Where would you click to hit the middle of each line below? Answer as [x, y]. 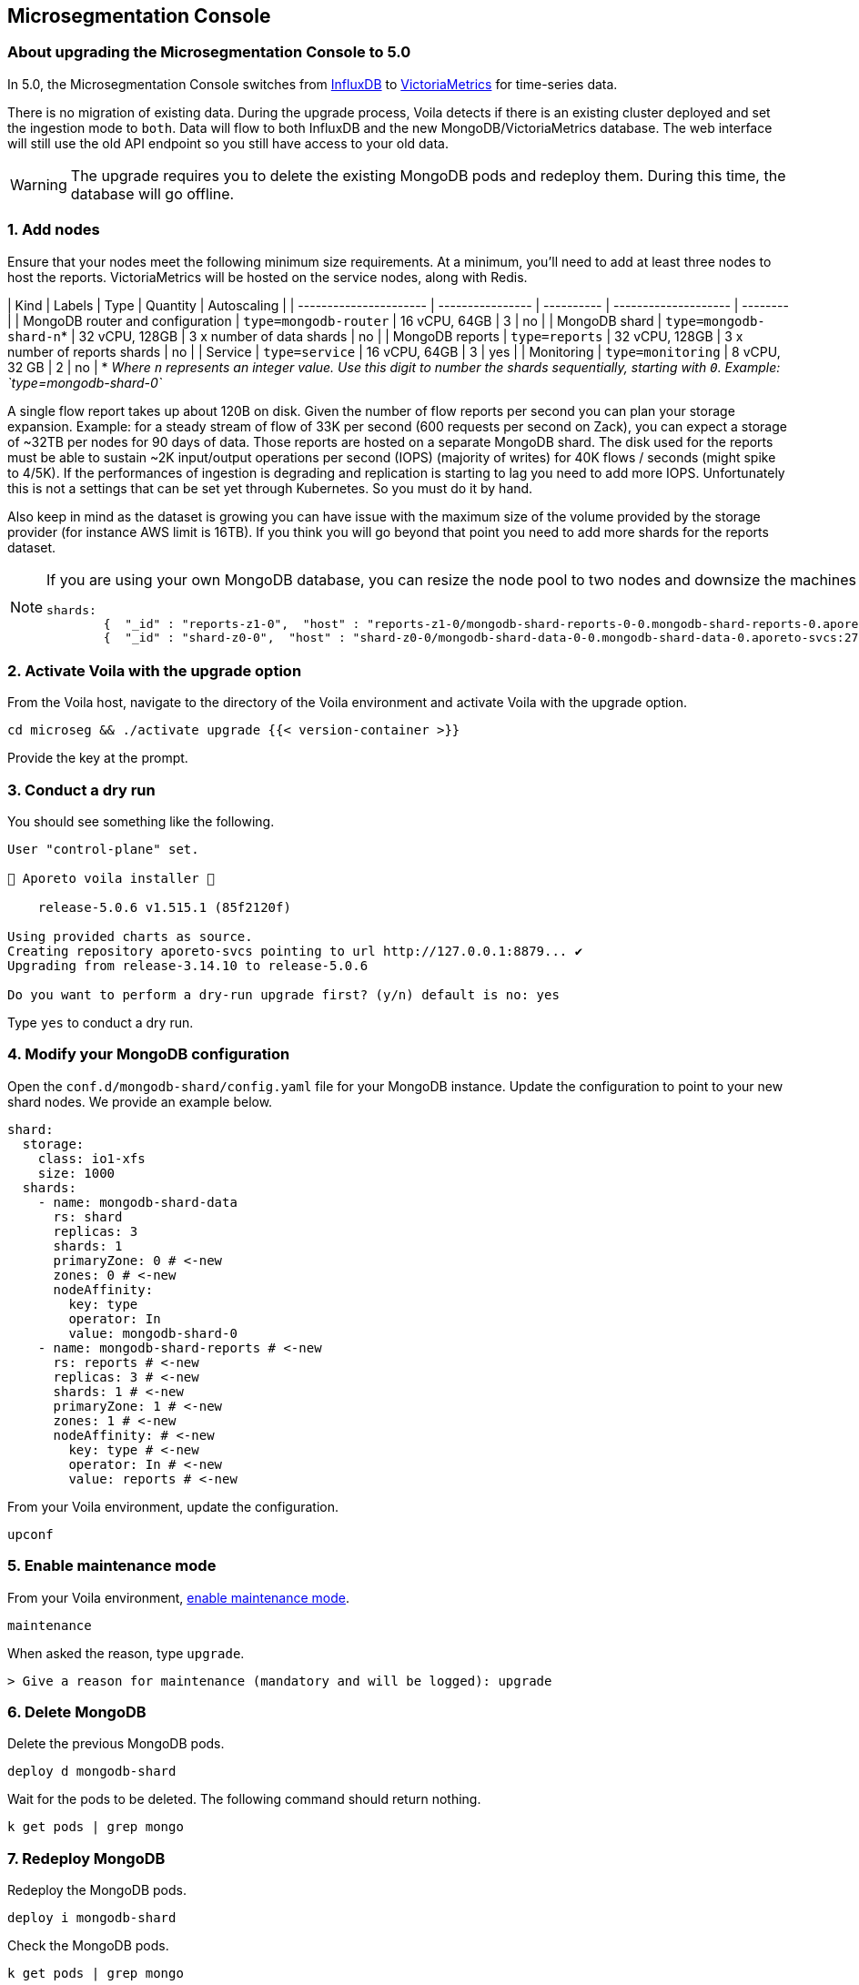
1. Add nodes [54, 230]
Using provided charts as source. [130, 937]
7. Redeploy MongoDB [86, 1858]
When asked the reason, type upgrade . [126, 1653]
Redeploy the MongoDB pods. [97, 1890]
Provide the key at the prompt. [98, 758]
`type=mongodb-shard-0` [85, 382]
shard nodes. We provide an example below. [140, 1101]
